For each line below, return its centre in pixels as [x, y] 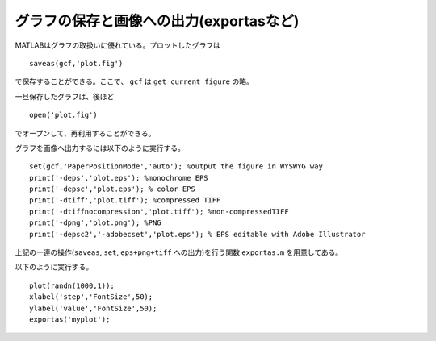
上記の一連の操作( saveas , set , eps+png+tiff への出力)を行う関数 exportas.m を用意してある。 [179, 252]
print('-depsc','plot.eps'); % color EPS [112, 189]
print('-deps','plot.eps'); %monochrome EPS [119, 178]
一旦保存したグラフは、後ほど [65, 96]
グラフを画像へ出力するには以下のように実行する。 [100, 148]
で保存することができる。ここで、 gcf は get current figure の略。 [134, 81]
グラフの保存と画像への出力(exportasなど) [157, 21]
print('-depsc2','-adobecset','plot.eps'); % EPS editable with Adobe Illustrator [197, 234]
